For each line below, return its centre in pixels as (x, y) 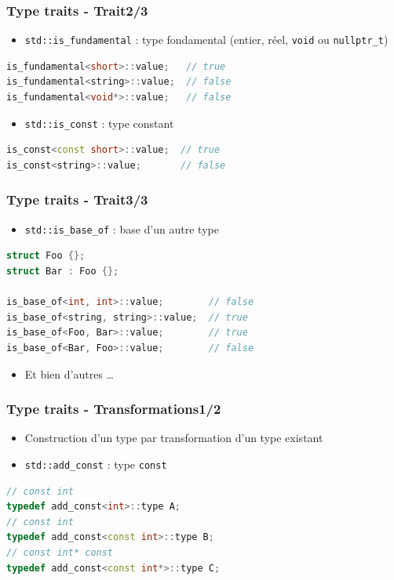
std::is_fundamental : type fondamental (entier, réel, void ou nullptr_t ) (206, 40)
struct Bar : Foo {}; (63, 271)
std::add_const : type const (96, 464)
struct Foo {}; (46, 256)
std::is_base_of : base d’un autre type (122, 228)
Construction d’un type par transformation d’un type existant (174, 438)
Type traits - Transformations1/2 (114, 409)
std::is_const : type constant (99, 123)
